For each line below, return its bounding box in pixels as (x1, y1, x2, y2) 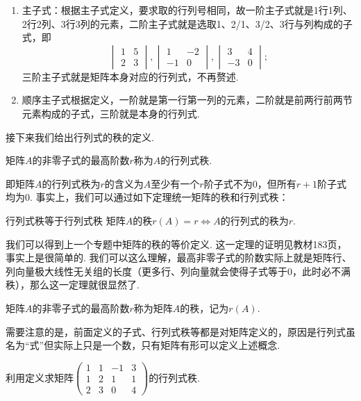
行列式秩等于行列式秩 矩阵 (6, 213, 126, 227)
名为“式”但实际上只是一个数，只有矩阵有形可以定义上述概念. (6, 338, 280, 352)
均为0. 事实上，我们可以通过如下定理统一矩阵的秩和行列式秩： (6, 190, 289, 204)
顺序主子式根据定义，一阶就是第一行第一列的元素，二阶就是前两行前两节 (22, 92, 353, 107)
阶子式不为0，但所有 (203, 176, 296, 190)
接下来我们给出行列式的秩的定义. (6, 129, 154, 144)
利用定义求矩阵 (6, 370, 74, 384)
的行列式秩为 (42, 176, 101, 190)
